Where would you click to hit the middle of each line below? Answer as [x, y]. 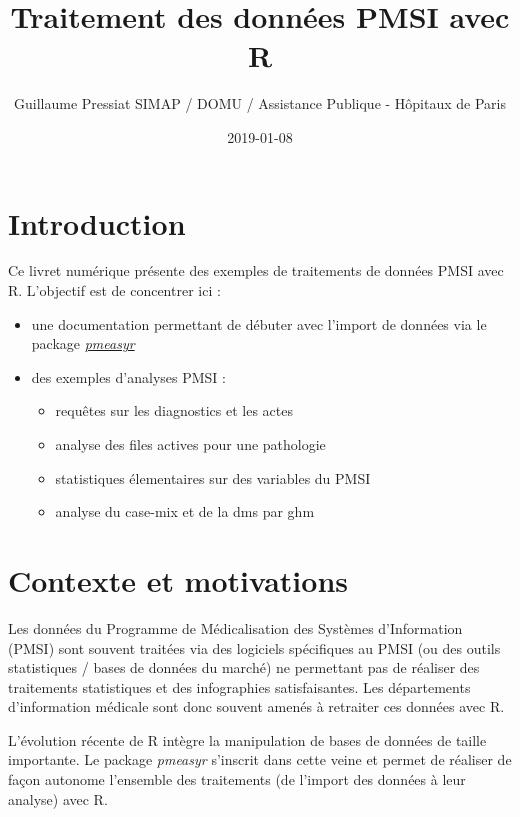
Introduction [97, 222]
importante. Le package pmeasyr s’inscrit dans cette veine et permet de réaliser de [260, 759]
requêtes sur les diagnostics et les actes [174, 410]
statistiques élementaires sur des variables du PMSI [213, 477]
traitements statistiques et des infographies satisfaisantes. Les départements [239, 686]
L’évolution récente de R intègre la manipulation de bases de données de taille [247, 739]
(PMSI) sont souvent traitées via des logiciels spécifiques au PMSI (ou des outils [254, 647]
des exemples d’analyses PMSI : [128, 376]
